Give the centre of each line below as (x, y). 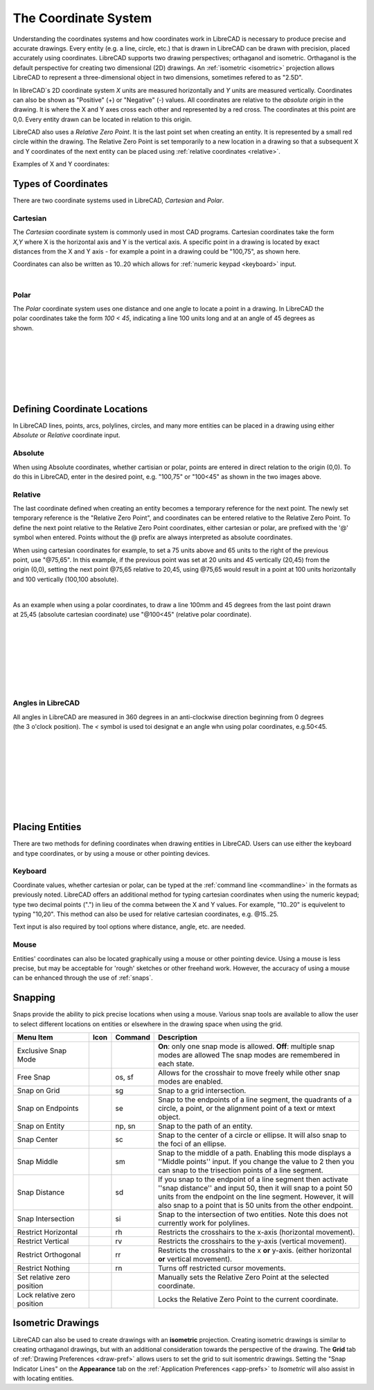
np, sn (125, 1126)
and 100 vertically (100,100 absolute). (66, 579)
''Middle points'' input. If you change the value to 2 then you (256, 1161)
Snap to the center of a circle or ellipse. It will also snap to (252, 1135)
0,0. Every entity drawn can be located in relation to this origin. (102, 119)
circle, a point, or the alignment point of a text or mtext (247, 1108)
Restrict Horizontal (47, 1232)
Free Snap (34, 1077)
